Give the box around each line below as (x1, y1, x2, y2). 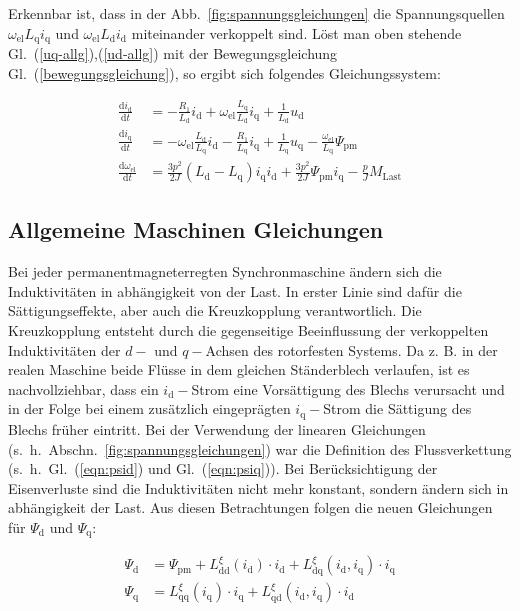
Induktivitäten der (8, 339, 121, 360)
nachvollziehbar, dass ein (8, 378, 159, 399)
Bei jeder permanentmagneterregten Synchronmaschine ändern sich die (8, 261, 442, 282)
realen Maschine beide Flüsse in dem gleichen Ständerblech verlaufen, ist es (8, 359, 470, 380)
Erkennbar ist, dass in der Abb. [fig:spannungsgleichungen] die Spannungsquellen (8, 3, 505, 23)
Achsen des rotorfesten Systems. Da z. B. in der (205, 339, 498, 360)
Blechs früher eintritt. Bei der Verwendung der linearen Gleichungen (8, 418, 426, 439)
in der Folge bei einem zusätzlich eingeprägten (8, 398, 291, 419)
